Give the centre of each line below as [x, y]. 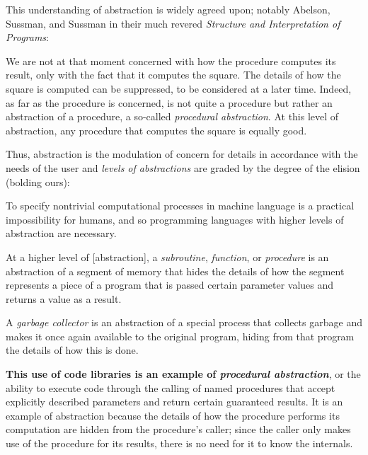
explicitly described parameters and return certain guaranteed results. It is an [174, 402]
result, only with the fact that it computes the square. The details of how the [173, 75]
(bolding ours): [38, 182]
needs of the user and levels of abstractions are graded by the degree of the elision [183, 167]
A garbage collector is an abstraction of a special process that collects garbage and [184, 322]
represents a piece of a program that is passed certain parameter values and [170, 285]
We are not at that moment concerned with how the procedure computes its [171, 61]
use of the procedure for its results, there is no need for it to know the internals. [179, 443]
